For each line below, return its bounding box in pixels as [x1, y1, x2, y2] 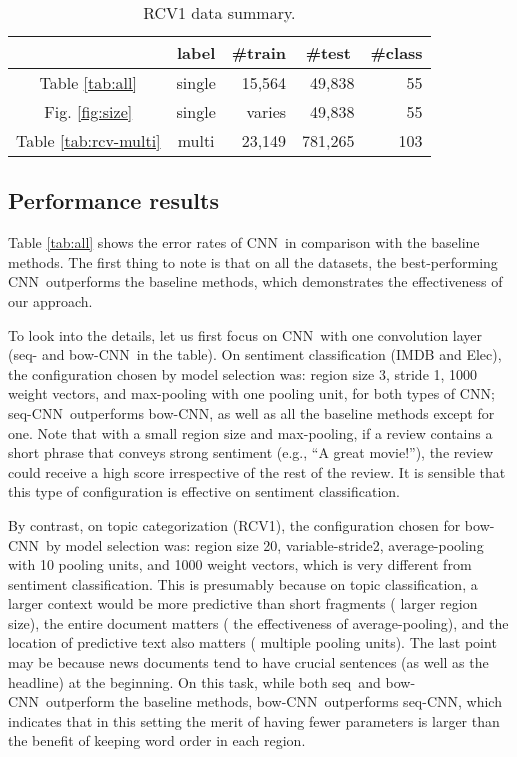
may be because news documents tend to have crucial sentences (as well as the [8, 652, 489, 673]
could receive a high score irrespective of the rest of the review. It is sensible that [8, 461, 506, 482]
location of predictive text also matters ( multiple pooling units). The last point [8, 632, 497, 653]
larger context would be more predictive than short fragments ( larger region [8, 593, 478, 614]
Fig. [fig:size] [44, 100, 133, 123]
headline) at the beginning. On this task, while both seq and [8, 671, 381, 692]
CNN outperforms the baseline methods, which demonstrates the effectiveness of [8, 271, 503, 292]
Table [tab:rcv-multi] [16, 129, 161, 152]
